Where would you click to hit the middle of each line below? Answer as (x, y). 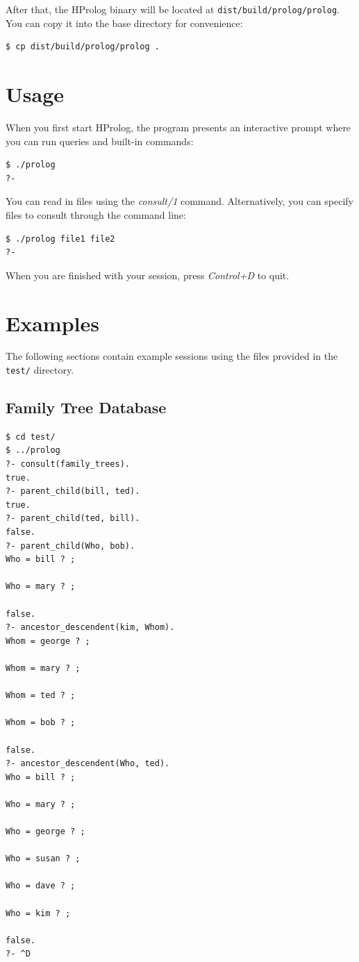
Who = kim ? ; (38, 913)
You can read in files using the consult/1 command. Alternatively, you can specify (179, 201)
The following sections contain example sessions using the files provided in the (172, 356)
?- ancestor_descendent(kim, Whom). (90, 628)
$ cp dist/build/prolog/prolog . (83, 47)
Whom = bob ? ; (41, 723)
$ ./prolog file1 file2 (60, 239)
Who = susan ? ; (43, 859)
